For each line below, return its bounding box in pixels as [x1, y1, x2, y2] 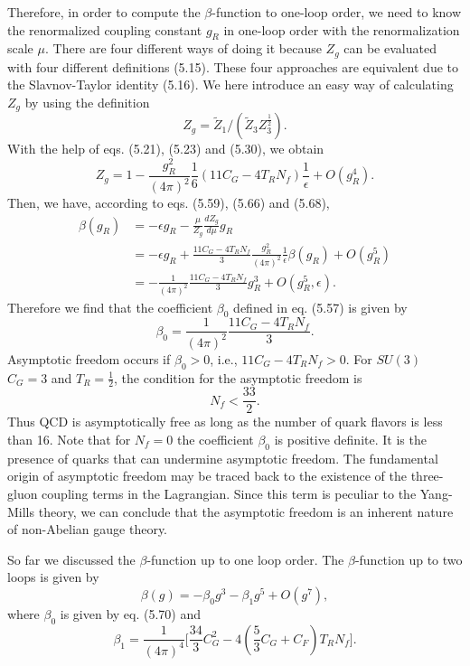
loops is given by [7, 568, 99, 586]
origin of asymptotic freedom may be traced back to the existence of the [7, 466, 408, 485]
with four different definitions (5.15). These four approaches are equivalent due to [7, 57, 458, 76]
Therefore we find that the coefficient [7, 297, 213, 316]
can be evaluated [343, 39, 437, 58]
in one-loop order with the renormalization [223, 20, 460, 39]
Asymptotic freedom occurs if [7, 349, 171, 368]
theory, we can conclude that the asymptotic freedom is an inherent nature [38, 502, 454, 521]
